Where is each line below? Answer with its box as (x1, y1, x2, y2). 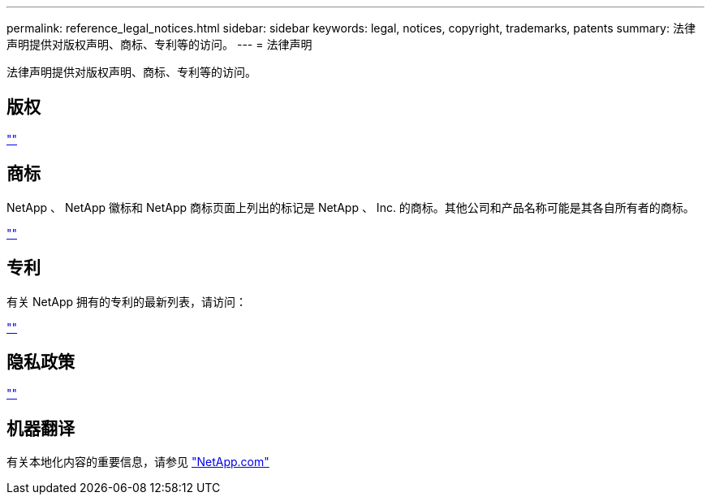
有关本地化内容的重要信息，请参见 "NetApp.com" (6, 455, 269, 469)
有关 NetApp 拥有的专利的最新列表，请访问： (6, 294, 247, 309)
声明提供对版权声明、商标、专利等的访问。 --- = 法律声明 (6, 37, 312, 51)
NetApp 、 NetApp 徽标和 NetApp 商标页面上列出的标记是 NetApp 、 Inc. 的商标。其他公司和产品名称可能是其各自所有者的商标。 (6, 200, 695, 214)
